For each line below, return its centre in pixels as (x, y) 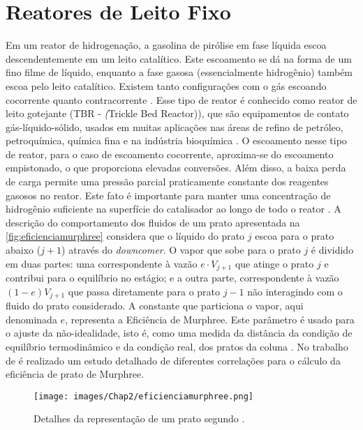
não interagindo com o (295, 291)
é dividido (332, 250)
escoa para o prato (295, 236)
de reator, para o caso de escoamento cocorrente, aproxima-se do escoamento (170, 154)
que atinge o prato (274, 263)
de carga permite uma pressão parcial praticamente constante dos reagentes (167, 182)
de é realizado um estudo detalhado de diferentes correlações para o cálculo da (173, 360)
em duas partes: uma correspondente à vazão (102, 263)
